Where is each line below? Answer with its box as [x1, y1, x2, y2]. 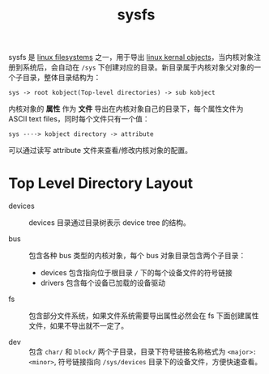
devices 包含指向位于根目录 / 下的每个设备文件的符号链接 [40, 268, 233, 278]
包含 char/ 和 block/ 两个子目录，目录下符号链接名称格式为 [28, 346, 226, 357]
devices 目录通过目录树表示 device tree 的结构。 [28, 218, 190, 227]
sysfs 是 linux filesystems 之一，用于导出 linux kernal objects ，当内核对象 [8, 53, 254, 62]
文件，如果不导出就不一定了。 [28, 321, 128, 331]
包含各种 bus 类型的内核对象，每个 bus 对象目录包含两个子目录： [28, 251, 246, 261]
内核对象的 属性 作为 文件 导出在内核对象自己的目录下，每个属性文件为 [8, 104, 244, 114]
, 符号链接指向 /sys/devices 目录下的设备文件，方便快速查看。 [53, 357, 262, 367]
